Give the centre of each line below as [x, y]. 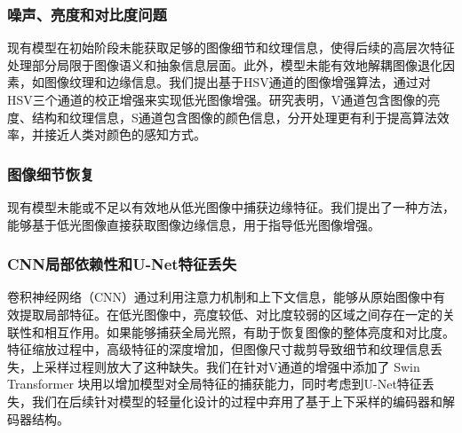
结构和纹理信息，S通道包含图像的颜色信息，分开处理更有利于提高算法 [234, 117]
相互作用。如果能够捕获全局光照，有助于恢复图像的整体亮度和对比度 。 [249, 331]
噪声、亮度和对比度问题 [87, 14]
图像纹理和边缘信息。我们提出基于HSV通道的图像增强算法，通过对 [237, 82]
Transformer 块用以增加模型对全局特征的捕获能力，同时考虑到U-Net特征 [215, 384]
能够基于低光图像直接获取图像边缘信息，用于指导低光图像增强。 [194, 224]
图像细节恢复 [51, 173]
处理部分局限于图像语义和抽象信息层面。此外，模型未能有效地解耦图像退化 [225, 64]
